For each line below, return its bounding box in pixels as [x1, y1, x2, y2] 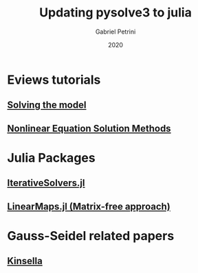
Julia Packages [7, 150, 96, 165]
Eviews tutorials [7, 72, 101, 87]
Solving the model [7, 99, 87, 111]
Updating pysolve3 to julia [38, 5, 192, 21]
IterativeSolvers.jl [7, 177, 85, 189]
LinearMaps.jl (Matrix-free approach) [7, 200, 170, 212]
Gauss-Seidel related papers [7, 228, 175, 244]
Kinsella [7, 255, 43, 267]
